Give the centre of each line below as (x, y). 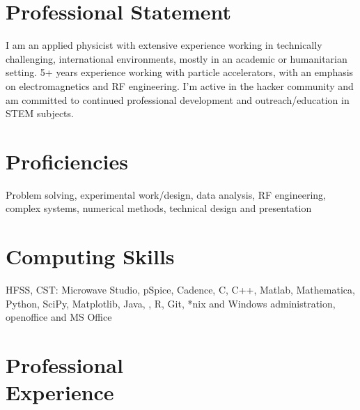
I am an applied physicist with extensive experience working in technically (164, 45)
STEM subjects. (40, 113)
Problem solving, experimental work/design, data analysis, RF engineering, (166, 194)
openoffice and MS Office (59, 317)
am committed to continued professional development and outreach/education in (178, 99)
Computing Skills (90, 256)
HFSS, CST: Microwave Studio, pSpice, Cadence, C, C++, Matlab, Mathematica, (180, 290)
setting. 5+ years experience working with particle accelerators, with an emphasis (180, 72)
